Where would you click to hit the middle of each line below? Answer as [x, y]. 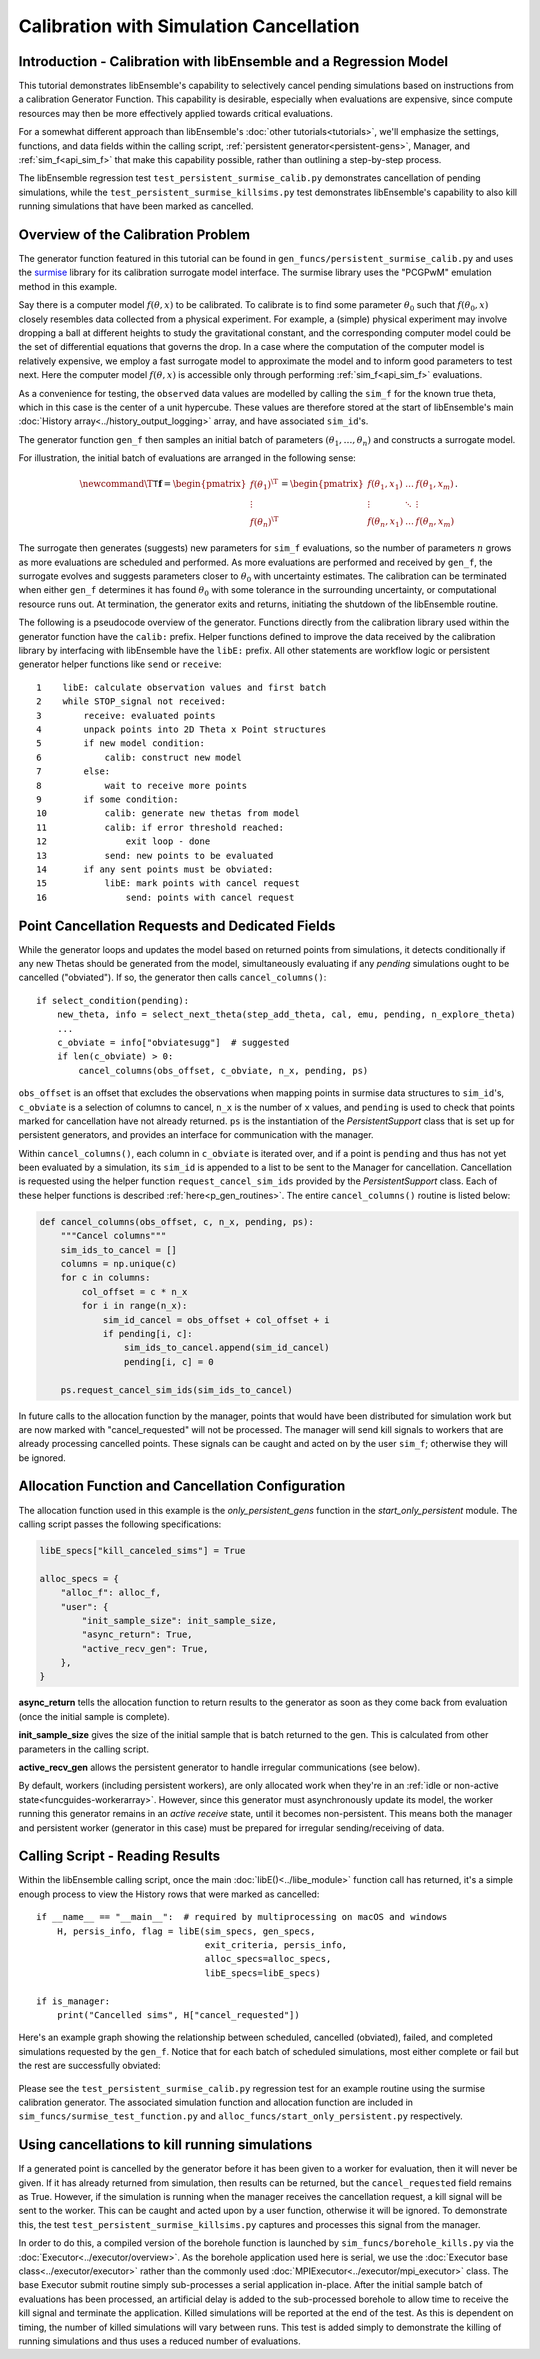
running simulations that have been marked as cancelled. [136, 206]
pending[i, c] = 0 [168, 1361]
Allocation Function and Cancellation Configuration [182, 1486]
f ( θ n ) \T [264, 522]
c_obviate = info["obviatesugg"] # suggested [173, 1042]
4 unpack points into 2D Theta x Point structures [181, 729]
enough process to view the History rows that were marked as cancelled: [169, 1894]
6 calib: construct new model [139, 757]
